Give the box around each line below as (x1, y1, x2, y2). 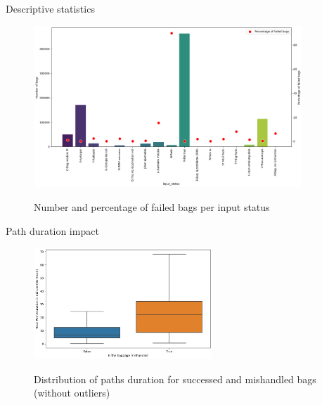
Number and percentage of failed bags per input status (34, 199, 270, 214)
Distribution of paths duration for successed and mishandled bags (34, 371, 316, 386)
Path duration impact (6, 223, 99, 238)
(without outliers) (34, 385, 110, 400)
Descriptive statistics (6, 1, 95, 15)
